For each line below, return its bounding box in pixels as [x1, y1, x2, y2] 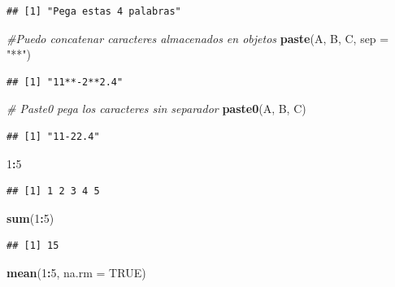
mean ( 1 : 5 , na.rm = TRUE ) [7, 263, 146, 280]
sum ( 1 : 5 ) [7, 209, 54, 226]
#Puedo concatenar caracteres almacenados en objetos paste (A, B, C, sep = [7, 29, 389, 46]
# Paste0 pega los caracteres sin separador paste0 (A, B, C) [7, 100, 306, 117]
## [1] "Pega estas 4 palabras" [7, 6, 181, 17]
